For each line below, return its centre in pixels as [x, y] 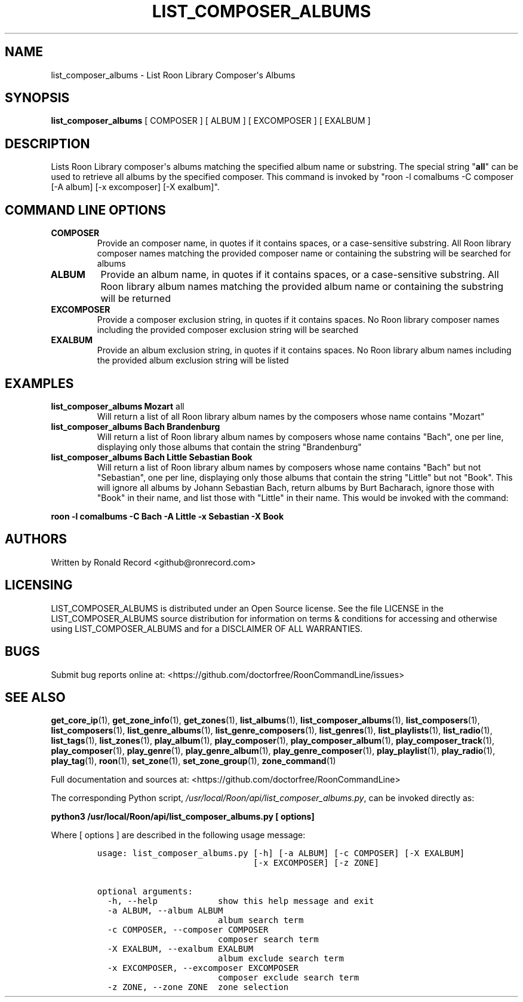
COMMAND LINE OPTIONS [85, 210]
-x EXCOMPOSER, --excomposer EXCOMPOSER [203, 968]
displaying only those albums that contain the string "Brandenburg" [229, 447]
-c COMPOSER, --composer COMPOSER [188, 930]
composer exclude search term [289, 978]
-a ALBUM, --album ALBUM [165, 911]
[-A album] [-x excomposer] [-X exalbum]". [135, 187]
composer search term [268, 940]
